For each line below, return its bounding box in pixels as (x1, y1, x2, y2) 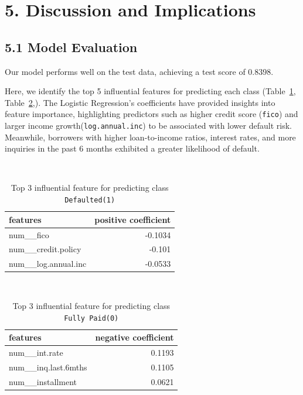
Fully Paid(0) (64, 314, 119, 322)
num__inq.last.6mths (9, 360, 87, 373)
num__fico (9, 228, 49, 241)
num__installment (9, 375, 77, 387)
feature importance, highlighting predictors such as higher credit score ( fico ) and (5, 108, 298, 120)
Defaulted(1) (64, 196, 115, 205)
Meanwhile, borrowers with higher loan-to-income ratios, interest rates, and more (5, 130, 296, 143)
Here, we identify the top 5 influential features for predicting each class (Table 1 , (5, 85, 296, 97)
